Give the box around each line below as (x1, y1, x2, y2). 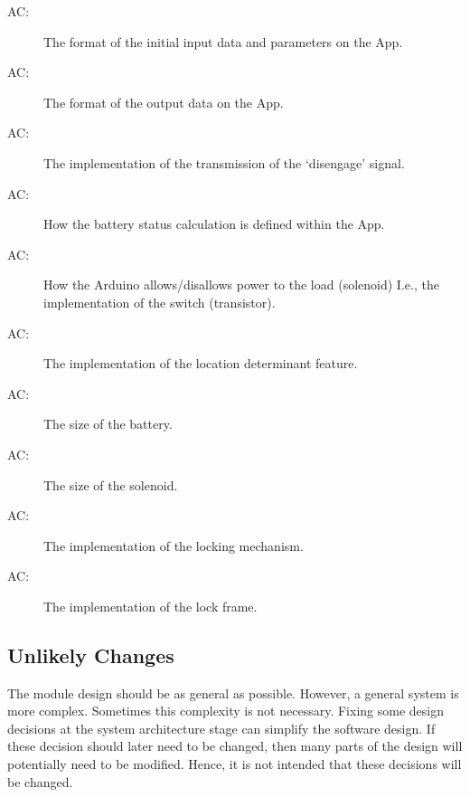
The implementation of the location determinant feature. (43, 354, 358, 373)
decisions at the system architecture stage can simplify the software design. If (7, 718, 436, 737)
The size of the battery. (43, 414, 173, 433)
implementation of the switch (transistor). (43, 292, 276, 311)
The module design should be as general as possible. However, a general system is (7, 683, 459, 702)
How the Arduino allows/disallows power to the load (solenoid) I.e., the (43, 275, 439, 294)
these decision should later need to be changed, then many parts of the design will (7, 736, 463, 755)
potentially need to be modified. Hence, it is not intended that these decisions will (7, 754, 462, 773)
